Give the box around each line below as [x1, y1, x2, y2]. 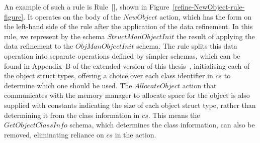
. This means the [148, 109, 200, 120]
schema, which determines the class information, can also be [69, 119, 255, 130]
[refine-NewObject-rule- [172, 2, 245, 12]
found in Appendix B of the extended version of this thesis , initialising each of [4, 60, 250, 71]
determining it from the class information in [4, 109, 140, 120]
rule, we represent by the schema [4, 31, 105, 41]
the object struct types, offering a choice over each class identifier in [4, 70, 213, 81]
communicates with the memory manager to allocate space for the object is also [4, 90, 250, 100]
